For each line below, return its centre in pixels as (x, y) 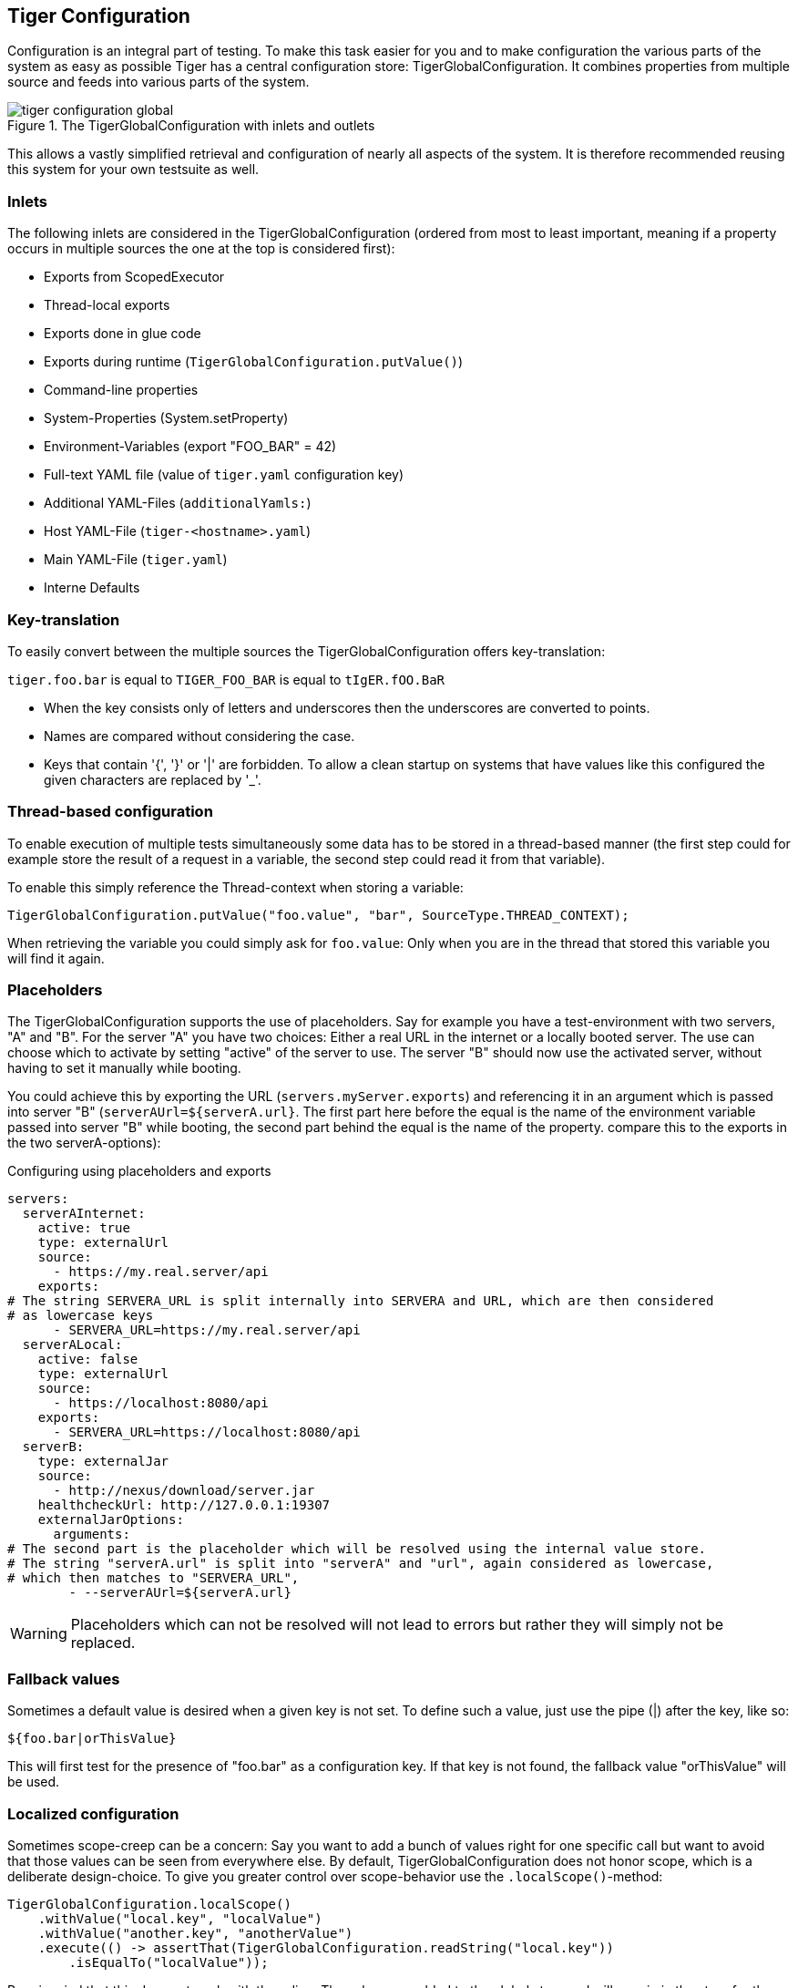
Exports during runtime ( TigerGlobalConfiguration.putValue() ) (254, 362)
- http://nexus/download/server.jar (184, 1491)
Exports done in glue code (123, 334)
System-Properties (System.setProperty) (166, 418)
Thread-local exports (107, 305)
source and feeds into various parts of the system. (159, 82)
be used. (34, 1782)
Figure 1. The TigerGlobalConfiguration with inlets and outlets (191, 126)
